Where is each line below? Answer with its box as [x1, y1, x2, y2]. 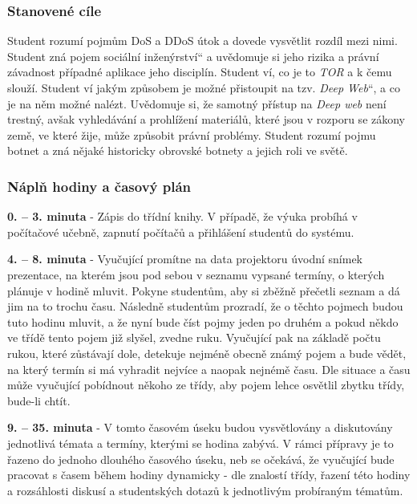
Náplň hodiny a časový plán [7, 176, 192, 196]
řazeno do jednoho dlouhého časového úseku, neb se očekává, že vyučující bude [7, 450, 395, 467]
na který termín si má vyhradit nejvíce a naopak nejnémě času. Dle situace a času [7, 360, 411, 377]
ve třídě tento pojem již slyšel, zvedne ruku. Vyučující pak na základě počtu [7, 329, 381, 346]
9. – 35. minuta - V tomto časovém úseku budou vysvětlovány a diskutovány [7, 419, 393, 436]
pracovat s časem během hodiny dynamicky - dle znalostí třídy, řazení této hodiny [7, 466, 411, 483]
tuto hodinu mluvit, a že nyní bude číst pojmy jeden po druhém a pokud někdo [7, 313, 399, 330]
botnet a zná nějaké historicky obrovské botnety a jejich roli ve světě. [7, 142, 348, 159]
